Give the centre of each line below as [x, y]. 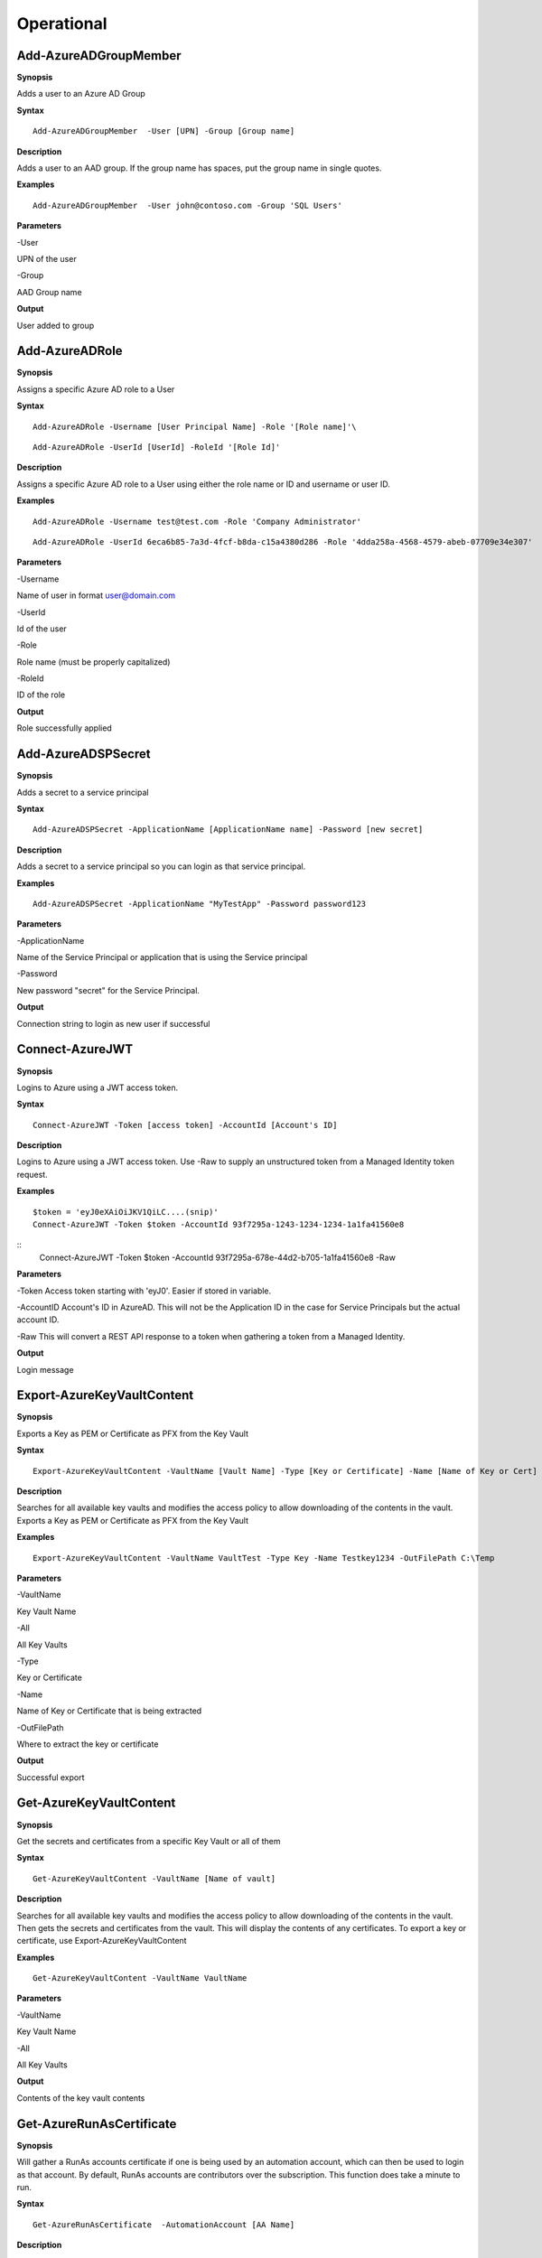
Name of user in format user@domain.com [96, 595]
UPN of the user [47, 258]
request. [33, 1174]
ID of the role [41, 695]
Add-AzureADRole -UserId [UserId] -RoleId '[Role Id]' [157, 447]
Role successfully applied [64, 728]
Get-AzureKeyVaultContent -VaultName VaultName [140, 1978]
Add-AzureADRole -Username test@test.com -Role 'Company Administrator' [197, 521]
